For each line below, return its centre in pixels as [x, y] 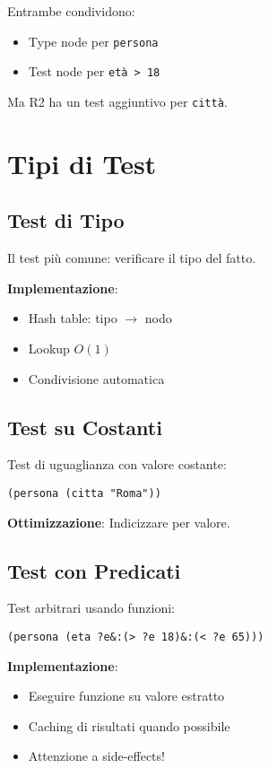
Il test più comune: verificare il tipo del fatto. [132, 258]
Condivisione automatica [96, 378]
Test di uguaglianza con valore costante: [117, 464]
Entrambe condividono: [71, 11]
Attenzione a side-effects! [96, 756]
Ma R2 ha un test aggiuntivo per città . [117, 101]
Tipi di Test [82, 163]
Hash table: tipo [73, 318]
